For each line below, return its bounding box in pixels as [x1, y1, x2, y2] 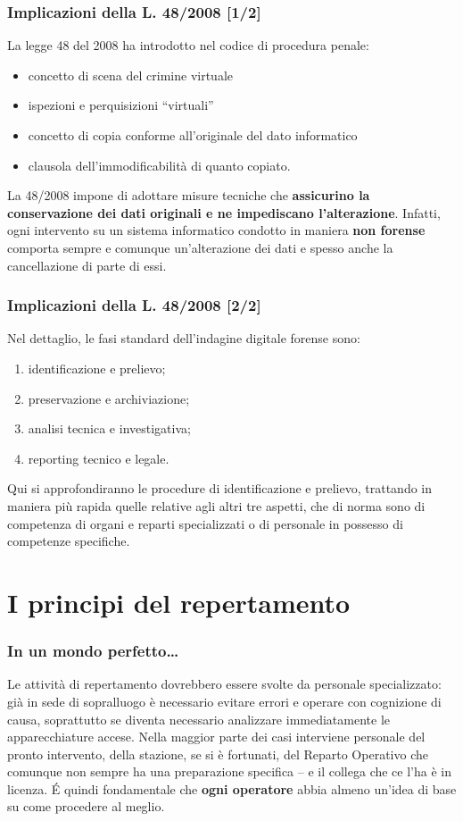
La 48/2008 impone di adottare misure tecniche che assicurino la [7, 186, 370, 205]
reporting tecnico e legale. [28, 448, 169, 467]
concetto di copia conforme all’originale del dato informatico [28, 126, 358, 144]
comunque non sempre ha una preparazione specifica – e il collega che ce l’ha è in [7, 762, 451, 781]
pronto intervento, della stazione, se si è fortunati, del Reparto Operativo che [7, 744, 428, 763]
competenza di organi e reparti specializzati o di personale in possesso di [7, 514, 403, 532]
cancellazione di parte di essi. [7, 256, 167, 274]
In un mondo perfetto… [7, 640, 179, 662]
